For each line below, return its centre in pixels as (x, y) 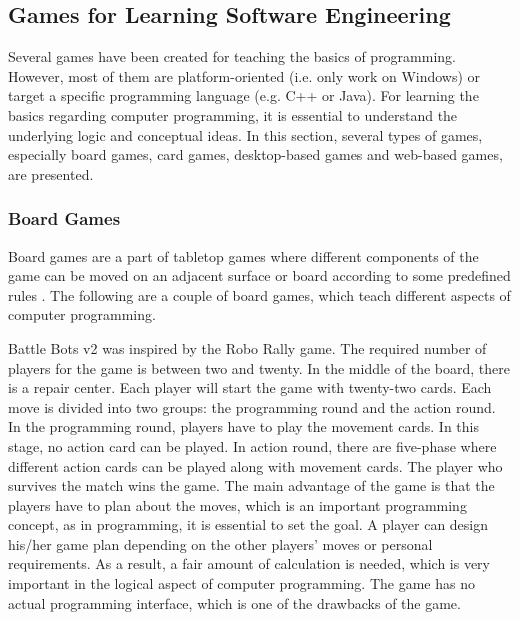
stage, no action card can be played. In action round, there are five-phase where (252, 445)
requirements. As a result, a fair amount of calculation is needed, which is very (249, 563)
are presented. (51, 173)
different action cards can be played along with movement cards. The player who (255, 465)
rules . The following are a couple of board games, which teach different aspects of (259, 294)
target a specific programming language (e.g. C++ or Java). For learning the (243, 95)
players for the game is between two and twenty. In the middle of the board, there (259, 367)
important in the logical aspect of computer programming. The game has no (241, 583)
